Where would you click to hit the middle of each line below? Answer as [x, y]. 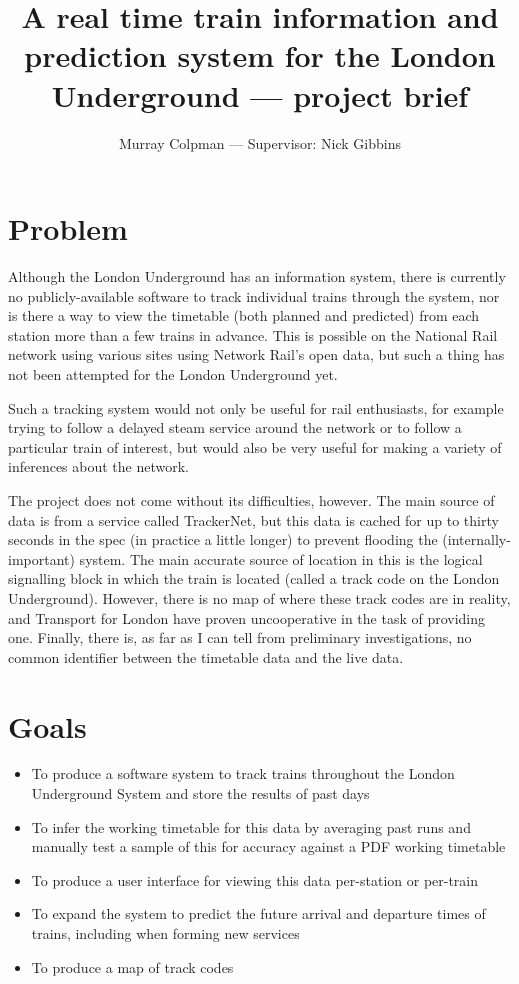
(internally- [476, 539]
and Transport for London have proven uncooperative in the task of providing [247, 617]
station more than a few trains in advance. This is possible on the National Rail [253, 334]
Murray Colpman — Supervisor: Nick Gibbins [259, 142]
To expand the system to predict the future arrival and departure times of [258, 913]
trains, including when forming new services [165, 933]
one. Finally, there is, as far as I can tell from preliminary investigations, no [240, 637]
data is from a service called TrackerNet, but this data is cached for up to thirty [253, 519]
